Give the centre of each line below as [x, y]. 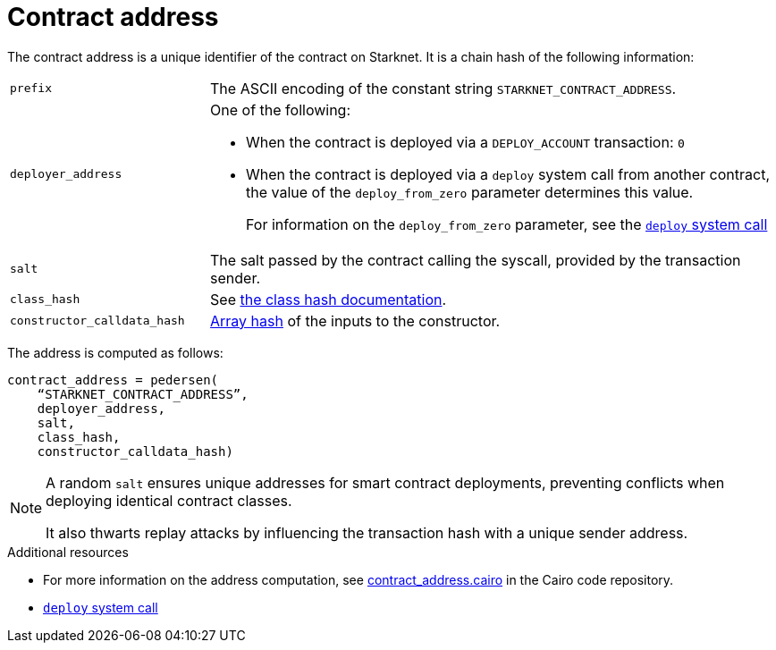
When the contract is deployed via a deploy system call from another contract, [508, 174]
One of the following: [281, 110]
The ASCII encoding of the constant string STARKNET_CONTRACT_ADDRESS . [443, 88]
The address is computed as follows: [115, 352]
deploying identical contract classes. [169, 500]
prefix [31, 89]
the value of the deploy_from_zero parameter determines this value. [470, 192]
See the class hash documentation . [329, 299]
